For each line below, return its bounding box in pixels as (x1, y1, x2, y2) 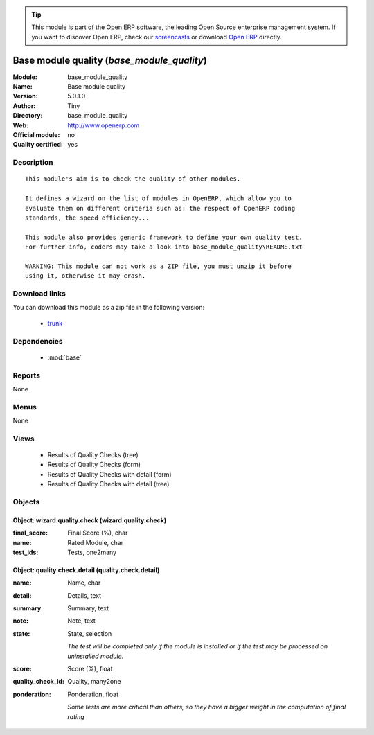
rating (67, 712, 84, 720)
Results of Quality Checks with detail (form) (47, 470, 172, 478)
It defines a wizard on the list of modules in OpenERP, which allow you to (25, 195, 292, 202)
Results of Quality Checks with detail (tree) (47, 480, 170, 488)
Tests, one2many (67, 548, 117, 556)
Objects (12, 497, 40, 506)
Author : (12, 101, 36, 110)
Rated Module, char (67, 538, 124, 547)
